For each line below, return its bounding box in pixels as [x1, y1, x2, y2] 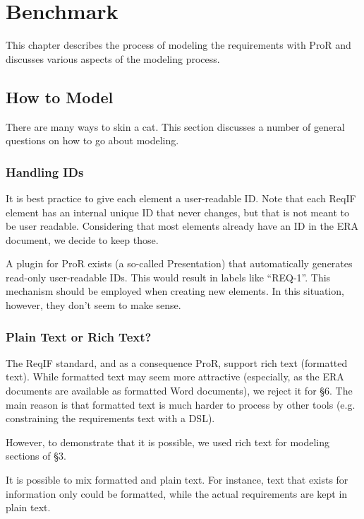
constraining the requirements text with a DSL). [6, 411, 215, 426]
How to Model [6, 86, 114, 107]
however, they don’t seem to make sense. [6, 298, 181, 313]
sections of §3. [6, 448, 66, 463]
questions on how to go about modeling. [6, 133, 179, 148]
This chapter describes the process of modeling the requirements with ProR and [6, 37, 351, 52]
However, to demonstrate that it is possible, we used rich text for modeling [6, 434, 330, 449]
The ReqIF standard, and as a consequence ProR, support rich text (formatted [6, 355, 348, 370]
